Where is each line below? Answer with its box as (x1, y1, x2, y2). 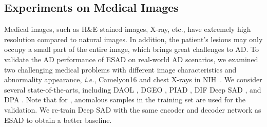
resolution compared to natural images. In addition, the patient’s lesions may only (4, 33, 263, 44)
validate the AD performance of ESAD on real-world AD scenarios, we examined (4, 53, 258, 64)
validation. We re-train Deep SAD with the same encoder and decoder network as (4, 104, 261, 115)
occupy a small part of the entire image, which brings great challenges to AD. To (4, 44, 259, 55)
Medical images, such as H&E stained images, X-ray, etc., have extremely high (4, 24, 251, 34)
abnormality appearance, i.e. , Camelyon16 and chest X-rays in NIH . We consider (4, 74, 262, 85)
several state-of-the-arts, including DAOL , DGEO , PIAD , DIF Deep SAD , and (4, 84, 261, 95)
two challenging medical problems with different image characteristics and (4, 64, 237, 75)
